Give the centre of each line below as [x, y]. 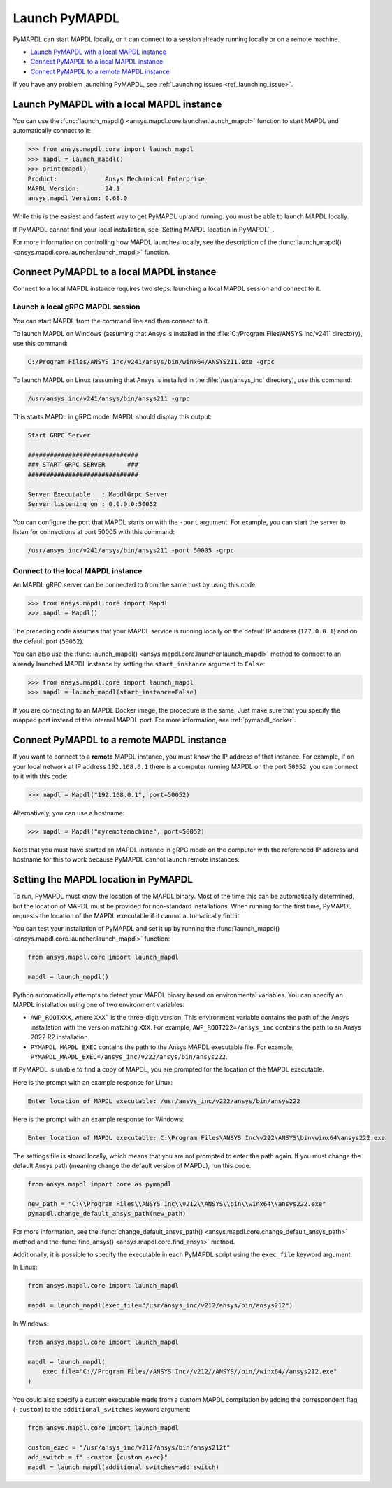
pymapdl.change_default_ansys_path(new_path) [107, 1214]
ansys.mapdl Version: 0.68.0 [78, 198]
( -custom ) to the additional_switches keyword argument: [102, 1410]
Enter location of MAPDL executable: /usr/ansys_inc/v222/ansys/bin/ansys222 [164, 1101]
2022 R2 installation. [60, 1037]
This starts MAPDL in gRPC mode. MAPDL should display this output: [112, 417]
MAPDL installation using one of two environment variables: [99, 1004]
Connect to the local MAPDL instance [78, 570]
